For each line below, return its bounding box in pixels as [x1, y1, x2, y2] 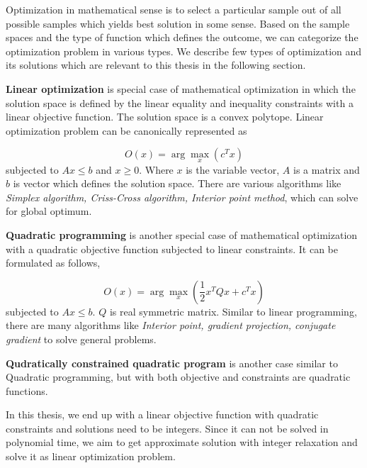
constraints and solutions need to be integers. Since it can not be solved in [6, 420, 329, 435]
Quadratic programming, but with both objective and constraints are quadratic [6, 369, 351, 384]
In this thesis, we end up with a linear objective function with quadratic [6, 407, 319, 422]
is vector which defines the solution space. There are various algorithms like [13, 176, 341, 191]
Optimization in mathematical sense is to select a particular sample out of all [6, 2, 341, 16]
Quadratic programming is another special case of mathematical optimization [6, 227, 358, 242]
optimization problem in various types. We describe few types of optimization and [6, 43, 362, 58]
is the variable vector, [186, 162, 280, 177]
